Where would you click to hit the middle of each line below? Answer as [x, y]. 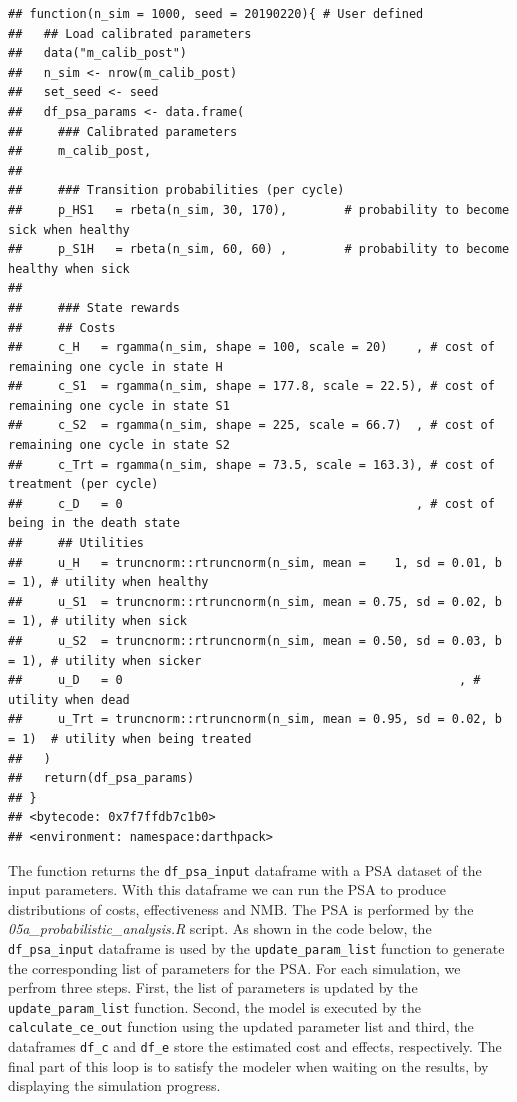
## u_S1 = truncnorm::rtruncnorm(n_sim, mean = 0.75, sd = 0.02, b [255, 601]
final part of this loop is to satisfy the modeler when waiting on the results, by [248, 1065]
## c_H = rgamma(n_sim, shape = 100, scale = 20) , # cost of [251, 347]
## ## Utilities [76, 543]
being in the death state [94, 523]
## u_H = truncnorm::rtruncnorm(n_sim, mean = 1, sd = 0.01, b [255, 562]
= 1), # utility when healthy [108, 582]
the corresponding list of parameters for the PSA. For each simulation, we [234, 967]
